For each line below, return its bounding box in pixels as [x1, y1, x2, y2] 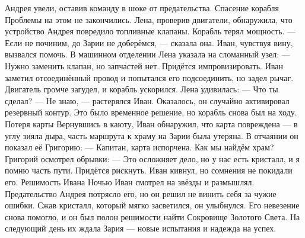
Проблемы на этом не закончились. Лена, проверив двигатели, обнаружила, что [5, 13, 293, 25]
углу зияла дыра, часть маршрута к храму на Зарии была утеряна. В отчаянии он [5, 129, 298, 141]
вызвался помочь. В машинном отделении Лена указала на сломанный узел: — [5, 48, 290, 60]
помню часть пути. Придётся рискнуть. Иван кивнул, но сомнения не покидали [5, 164, 293, 176]
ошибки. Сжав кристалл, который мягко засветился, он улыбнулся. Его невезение [5, 199, 300, 211]
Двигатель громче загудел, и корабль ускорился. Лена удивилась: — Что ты [5, 83, 278, 95]
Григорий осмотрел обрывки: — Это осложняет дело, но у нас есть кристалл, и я [5, 152, 300, 165]
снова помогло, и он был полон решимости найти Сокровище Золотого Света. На [5, 210, 300, 223]
